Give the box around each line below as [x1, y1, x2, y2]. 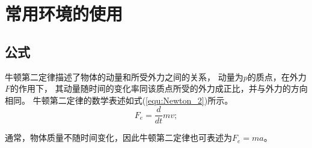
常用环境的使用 [5, 1, 123, 26]
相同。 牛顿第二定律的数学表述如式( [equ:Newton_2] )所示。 [5, 93, 233, 106]
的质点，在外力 [247, 70, 307, 83]
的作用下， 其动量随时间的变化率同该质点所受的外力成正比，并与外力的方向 [10, 82, 308, 95]
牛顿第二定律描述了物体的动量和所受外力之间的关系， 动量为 [5, 70, 243, 83]
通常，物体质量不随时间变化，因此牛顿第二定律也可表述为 [5, 131, 232, 144]
